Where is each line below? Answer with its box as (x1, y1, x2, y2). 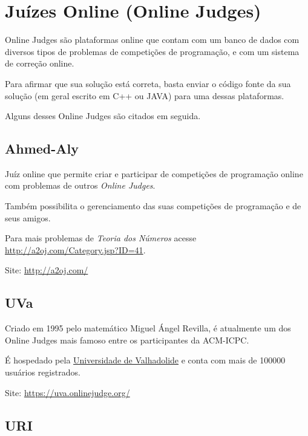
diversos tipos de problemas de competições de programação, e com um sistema (5, 45, 300, 57)
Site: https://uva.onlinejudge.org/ (5, 386, 130, 399)
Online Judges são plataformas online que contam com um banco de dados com (5, 33, 300, 46)
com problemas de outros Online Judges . (5, 179, 156, 192)
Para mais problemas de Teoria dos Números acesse (5, 232, 197, 244)
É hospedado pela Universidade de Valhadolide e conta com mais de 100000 (5, 354, 286, 366)
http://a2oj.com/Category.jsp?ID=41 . (5, 243, 146, 256)
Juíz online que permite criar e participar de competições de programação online (5, 167, 303, 180)
